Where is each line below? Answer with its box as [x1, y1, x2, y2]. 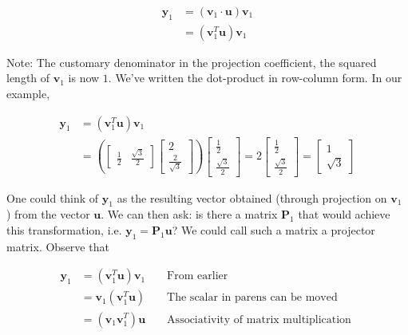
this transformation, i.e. [6, 222, 122, 238]
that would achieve [298, 206, 390, 223]
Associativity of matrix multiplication [167, 313, 351, 325]
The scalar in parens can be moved [167, 292, 338, 304]
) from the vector [6, 206, 90, 223]
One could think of [6, 189, 99, 206]
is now [68, 69, 100, 86]
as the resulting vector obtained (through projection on [117, 189, 387, 206]
